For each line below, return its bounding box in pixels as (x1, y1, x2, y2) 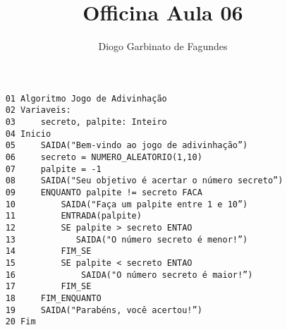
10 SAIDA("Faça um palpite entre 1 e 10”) (5, 199, 248, 209)
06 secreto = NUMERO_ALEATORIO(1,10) (5, 152, 202, 162)
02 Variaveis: (5, 105, 71, 116)
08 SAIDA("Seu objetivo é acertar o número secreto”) (5, 176, 283, 186)
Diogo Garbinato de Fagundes (98, 39, 228, 54)
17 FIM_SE (5, 281, 92, 292)
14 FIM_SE (5, 246, 92, 257)
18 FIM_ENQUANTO (5, 293, 102, 303)
